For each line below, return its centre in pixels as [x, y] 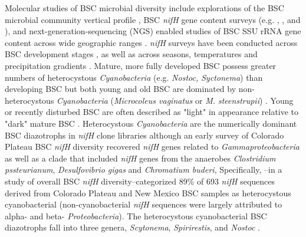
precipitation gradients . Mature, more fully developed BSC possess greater [141, 65]
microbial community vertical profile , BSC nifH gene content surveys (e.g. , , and [153, 19]
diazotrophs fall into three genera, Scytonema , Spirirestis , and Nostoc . [132, 227]
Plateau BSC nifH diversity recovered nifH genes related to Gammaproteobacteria [152, 147]
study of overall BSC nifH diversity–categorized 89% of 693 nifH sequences [140, 181]
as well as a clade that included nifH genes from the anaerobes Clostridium [140, 158]
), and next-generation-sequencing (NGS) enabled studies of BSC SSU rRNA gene [153, 31]
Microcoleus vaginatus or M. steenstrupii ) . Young [203, 100]
